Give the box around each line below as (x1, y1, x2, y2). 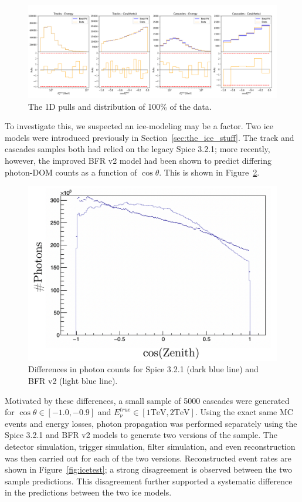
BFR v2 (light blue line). (28, 375, 118, 387)
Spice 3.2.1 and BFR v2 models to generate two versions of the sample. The (5, 429, 277, 441)
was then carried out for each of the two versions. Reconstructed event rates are (5, 452, 291, 464)
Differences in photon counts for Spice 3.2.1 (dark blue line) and (28, 363, 259, 375)
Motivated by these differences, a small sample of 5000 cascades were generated (5, 394, 290, 406)
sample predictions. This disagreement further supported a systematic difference (5, 474, 293, 487)
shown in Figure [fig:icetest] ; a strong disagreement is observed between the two (5, 463, 293, 476)
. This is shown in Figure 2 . (159, 166, 260, 178)
